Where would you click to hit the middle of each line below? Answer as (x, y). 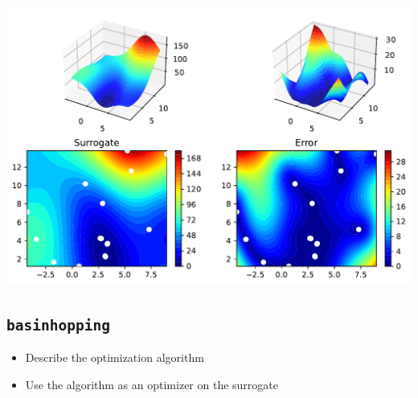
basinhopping (58, 325)
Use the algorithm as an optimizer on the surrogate (152, 384)
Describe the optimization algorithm (115, 357)
